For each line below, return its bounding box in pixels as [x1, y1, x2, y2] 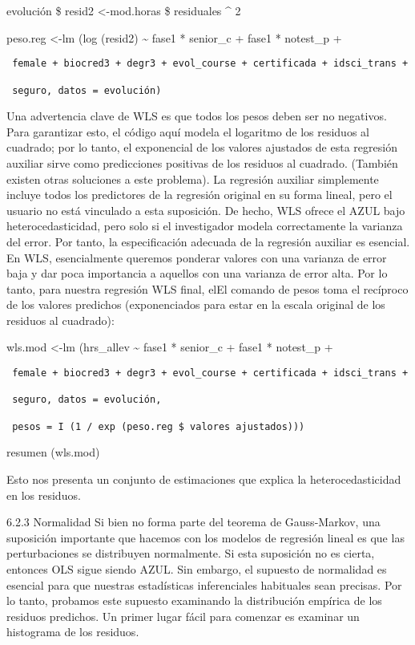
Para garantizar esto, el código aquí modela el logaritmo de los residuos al [6, 123, 369, 140]
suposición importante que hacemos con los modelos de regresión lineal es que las [6, 529, 405, 546]
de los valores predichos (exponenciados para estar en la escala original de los [6, 296, 385, 313]
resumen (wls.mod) [6, 444, 100, 460]
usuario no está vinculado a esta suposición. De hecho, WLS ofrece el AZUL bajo [6, 201, 405, 218]
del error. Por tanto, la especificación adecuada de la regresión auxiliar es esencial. [6, 233, 410, 249]
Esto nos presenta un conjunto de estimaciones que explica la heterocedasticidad [6, 470, 401, 487]
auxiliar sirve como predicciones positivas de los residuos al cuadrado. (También [6, 154, 398, 171]
